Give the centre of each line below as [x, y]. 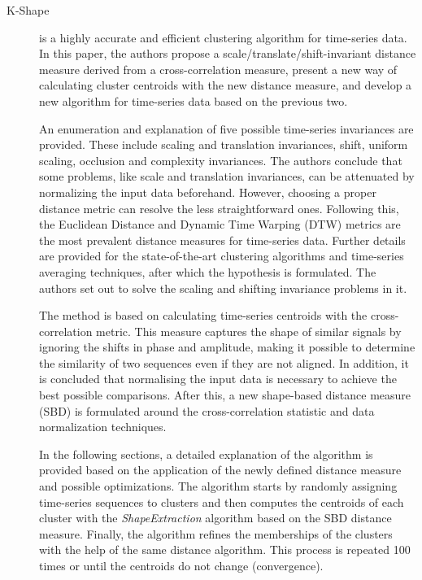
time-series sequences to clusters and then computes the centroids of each [222, 502]
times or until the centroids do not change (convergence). [181, 565]
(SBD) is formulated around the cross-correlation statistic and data [207, 410]
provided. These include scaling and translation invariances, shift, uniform [224, 144]
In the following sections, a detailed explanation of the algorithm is [206, 454]
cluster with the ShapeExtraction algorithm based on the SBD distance [215, 518]
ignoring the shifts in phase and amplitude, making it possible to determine [227, 347]
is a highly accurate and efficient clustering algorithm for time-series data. [223, 37]
